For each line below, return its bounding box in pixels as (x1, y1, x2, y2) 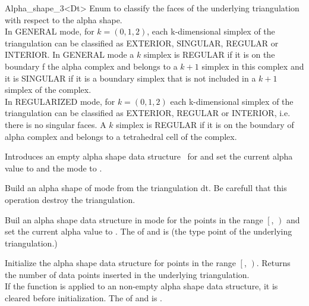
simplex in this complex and (201, 60, 304, 72)
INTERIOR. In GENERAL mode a (5, 48, 134, 61)
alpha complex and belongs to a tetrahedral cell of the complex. (5, 130, 237, 142)
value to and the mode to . (5, 161, 102, 174)
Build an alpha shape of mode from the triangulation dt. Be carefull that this (5, 182, 287, 194)
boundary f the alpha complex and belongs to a (5, 60, 178, 72)
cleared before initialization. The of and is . (5, 292, 163, 304)
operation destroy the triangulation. (5, 193, 135, 205)
